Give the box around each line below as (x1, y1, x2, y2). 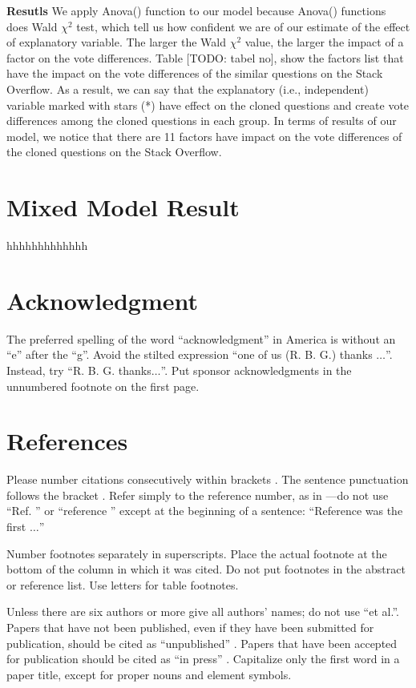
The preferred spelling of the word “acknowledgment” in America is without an (6, 330, 396, 347)
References (6, 424, 128, 457)
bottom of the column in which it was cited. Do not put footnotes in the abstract (6, 561, 406, 577)
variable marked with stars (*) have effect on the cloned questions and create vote (6, 96, 410, 113)
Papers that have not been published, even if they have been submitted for (6, 619, 374, 636)
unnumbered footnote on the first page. (6, 377, 200, 394)
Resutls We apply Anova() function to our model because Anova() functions (6, 2, 386, 18)
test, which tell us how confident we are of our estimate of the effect (76, 18, 410, 34)
